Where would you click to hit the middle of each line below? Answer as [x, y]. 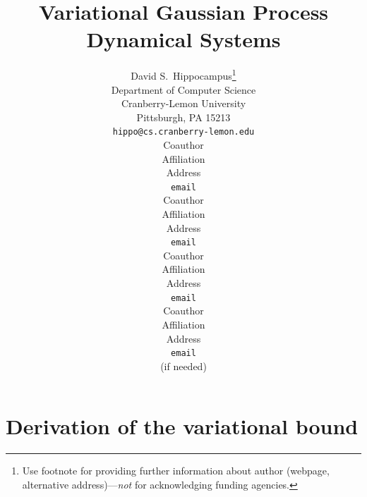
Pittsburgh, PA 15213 [183, 117]
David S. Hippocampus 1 [183, 74]
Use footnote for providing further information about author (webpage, [176, 471]
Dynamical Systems [183, 39]
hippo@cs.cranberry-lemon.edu [183, 132]
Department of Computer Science [183, 89]
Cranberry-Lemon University [183, 103]
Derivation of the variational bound [182, 426]
